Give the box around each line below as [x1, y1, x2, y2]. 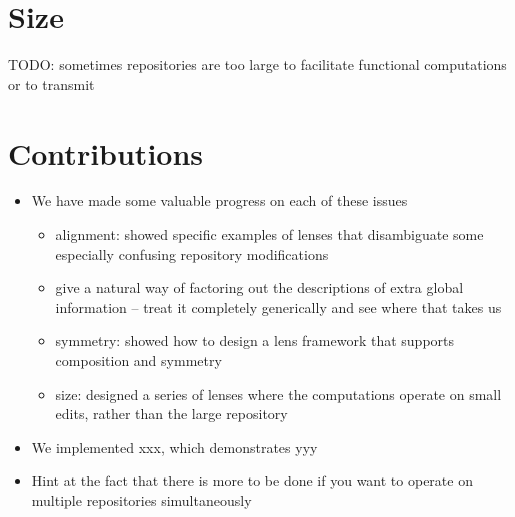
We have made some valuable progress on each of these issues [31, 190, 408, 211]
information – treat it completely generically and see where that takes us [55, 296, 502, 317]
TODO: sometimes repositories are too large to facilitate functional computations [8, 54, 507, 75]
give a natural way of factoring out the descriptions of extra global [55, 277, 464, 298]
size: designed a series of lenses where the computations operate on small [55, 383, 502, 404]
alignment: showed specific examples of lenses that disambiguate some [55, 224, 484, 245]
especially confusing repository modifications [55, 243, 329, 264]
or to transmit [8, 73, 95, 94]
